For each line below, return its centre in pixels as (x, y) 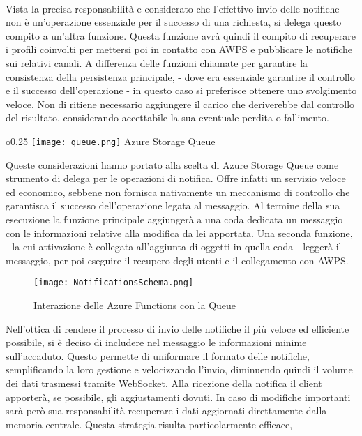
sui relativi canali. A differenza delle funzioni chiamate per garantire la (157, 62)
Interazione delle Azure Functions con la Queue (135, 305)
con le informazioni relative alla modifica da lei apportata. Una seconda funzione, (179, 233)
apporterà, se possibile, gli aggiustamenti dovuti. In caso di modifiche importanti (178, 397)
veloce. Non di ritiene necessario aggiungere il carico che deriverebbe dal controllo (180, 104)
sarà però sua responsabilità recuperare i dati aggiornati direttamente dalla (166, 411)
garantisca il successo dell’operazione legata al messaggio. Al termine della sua (173, 205)
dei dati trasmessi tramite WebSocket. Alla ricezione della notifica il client (164, 383)
